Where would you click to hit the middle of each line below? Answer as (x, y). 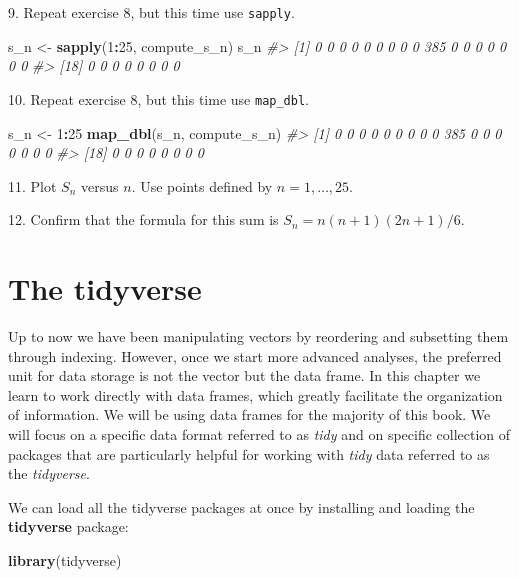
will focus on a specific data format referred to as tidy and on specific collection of (259, 433)
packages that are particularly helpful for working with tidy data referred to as (249, 453)
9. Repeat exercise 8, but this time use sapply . (151, 12)
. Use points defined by (202, 185)
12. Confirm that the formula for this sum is (143, 219)
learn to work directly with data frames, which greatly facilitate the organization (255, 394)
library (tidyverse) (65, 559)
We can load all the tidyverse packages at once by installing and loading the (241, 506)
